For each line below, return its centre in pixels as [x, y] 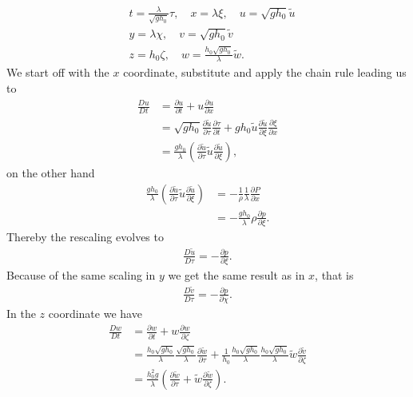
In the [21, 314]
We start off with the [58, 72]
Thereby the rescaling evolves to [85, 237]
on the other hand [51, 172]
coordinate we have [95, 314]
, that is [334, 275]
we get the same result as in [236, 275]
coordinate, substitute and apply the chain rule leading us [265, 72]
